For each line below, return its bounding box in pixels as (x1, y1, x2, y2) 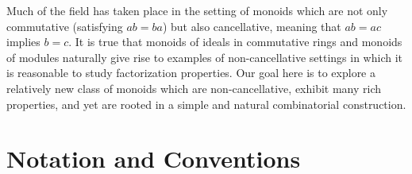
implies (6, 33, 40, 50)
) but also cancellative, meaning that (162, 17, 341, 34)
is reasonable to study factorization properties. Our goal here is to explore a (6, 64, 375, 81)
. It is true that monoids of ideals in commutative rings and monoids (68, 33, 402, 50)
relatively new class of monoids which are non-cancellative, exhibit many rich (6, 79, 382, 96)
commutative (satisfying (6, 17, 123, 34)
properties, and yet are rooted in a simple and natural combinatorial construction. (6, 95, 406, 112)
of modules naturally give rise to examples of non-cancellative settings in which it (6, 48, 402, 65)
